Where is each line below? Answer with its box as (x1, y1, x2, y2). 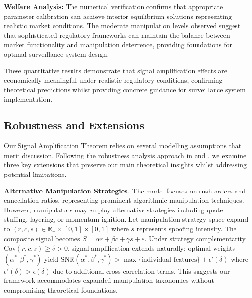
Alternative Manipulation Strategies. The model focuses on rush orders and (4, 185, 246, 195)
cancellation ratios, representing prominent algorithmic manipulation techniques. (4, 195, 244, 205)
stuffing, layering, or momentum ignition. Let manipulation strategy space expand (4, 214, 249, 224)
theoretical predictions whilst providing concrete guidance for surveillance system (4, 84, 246, 94)
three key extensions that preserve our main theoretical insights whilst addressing (4, 159, 247, 170)
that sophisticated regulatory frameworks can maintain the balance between (4, 30, 230, 40)
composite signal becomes (4, 233, 80, 244)
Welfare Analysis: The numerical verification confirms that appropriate (4, 1, 223, 11)
